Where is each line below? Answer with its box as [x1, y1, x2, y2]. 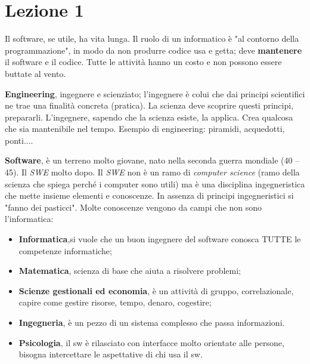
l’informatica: [5, 212, 54, 225]
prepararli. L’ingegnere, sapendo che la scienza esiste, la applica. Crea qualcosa [5, 110, 293, 123]
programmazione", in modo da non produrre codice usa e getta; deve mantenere [5, 44, 302, 56]
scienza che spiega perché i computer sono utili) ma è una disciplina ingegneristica [5, 177, 305, 190]
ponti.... [5, 134, 33, 146]
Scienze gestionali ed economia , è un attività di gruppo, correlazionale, [18, 284, 294, 297]
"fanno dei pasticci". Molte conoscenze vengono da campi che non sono [5, 200, 262, 213]
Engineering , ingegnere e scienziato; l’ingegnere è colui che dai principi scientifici [5, 87, 305, 100]
